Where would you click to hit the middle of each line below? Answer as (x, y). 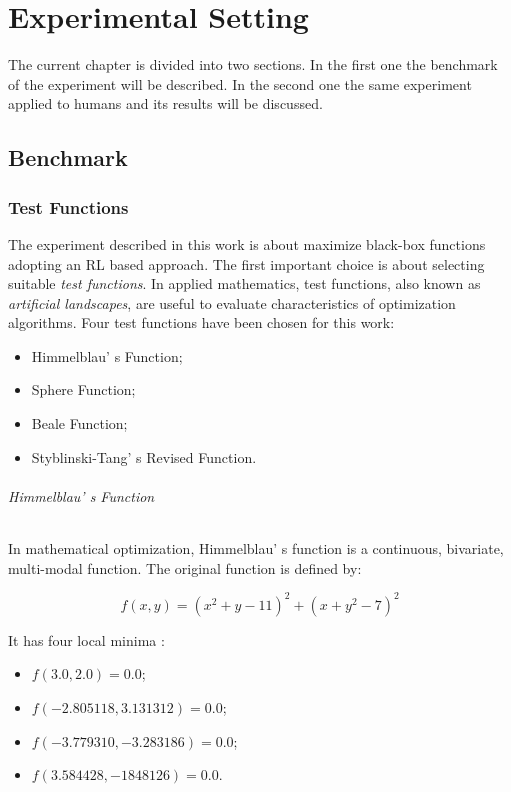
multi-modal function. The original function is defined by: (185, 567)
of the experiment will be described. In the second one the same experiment (240, 83)
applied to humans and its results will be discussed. (165, 103)
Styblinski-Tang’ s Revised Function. (144, 456)
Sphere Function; (83, 389)
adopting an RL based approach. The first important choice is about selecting (246, 263)
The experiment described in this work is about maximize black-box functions (247, 243)
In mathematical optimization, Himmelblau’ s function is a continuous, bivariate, (256, 548)
